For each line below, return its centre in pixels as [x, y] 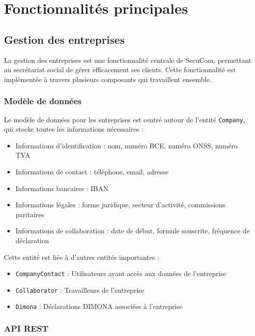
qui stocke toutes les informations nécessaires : [74, 129]
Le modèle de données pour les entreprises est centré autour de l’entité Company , [125, 119]
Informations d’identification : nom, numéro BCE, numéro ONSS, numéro [127, 145]
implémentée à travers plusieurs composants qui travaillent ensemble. [108, 79]
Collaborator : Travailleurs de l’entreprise [80, 290]
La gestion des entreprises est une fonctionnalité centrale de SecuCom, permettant [128, 60]
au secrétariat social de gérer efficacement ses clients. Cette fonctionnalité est [120, 70]
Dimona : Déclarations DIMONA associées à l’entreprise [99, 306]
